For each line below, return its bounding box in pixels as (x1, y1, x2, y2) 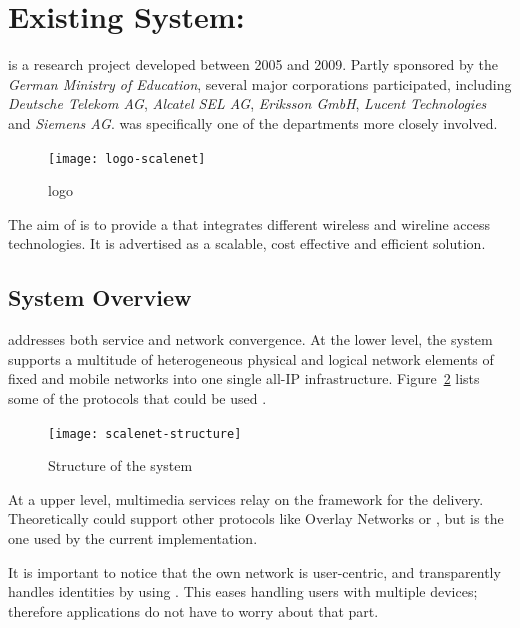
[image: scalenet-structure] (48, 426, 242, 441)
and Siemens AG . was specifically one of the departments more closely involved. (8, 112, 498, 133)
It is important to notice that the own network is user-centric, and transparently (8, 561, 501, 582)
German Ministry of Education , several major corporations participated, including (8, 73, 512, 94)
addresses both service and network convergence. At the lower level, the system (8, 329, 493, 350)
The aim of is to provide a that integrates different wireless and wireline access (8, 213, 491, 234)
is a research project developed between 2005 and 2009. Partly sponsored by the (8, 54, 498, 75)
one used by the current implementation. (8, 527, 258, 548)
